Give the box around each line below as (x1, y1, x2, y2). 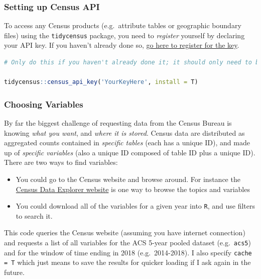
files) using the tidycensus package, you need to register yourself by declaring (4, 30, 245, 40)
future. (4, 267, 25, 277)
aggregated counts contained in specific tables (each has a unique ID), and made (4, 137, 250, 148)
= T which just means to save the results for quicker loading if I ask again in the (4, 257, 251, 267)
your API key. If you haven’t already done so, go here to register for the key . (4, 40, 239, 50)
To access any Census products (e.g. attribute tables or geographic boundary (4, 20, 241, 31)
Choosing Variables (4, 98, 83, 110)
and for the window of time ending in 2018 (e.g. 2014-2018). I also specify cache (4, 247, 252, 257)
